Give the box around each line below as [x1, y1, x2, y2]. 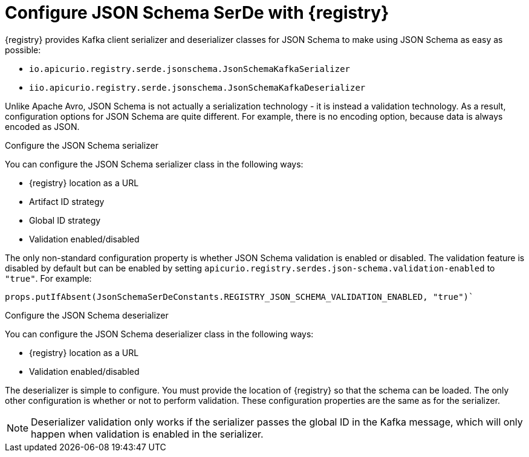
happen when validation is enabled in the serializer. [31, 427, 264, 440]
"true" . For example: [5, 273, 92, 284]
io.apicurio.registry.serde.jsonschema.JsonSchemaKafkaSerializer [29, 63, 351, 74]
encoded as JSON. [5, 121, 80, 132]
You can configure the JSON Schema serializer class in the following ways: [5, 158, 303, 169]
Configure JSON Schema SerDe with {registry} [5, 2, 389, 23]
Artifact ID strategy [29, 196, 105, 207]
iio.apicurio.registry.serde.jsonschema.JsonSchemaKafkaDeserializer [29, 82, 366, 92]
